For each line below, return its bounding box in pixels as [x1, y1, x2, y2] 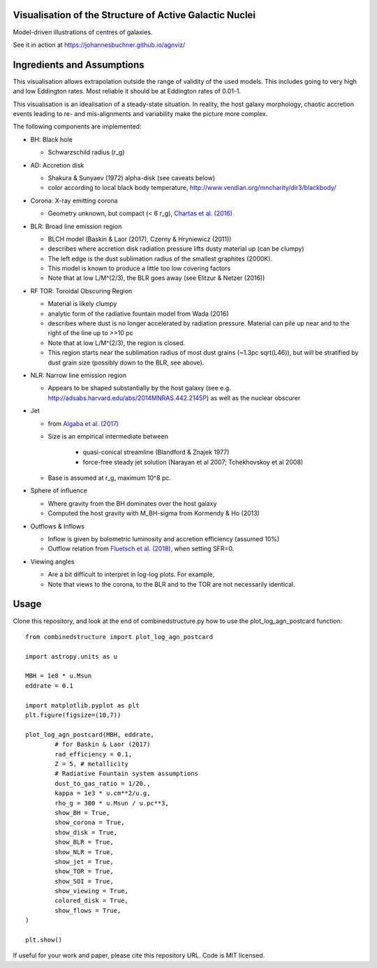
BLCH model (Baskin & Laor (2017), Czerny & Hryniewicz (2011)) [47, 235, 232, 243]
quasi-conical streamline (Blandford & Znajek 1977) [82, 448, 230, 457]
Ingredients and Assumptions [13, 59, 145, 71]
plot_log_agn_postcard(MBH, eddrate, [25, 731, 155, 738]
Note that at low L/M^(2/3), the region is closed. [47, 339, 186, 347]
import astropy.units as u [25, 652, 118, 660]
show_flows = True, [54, 907, 121, 914]
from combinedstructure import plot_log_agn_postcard [25, 633, 213, 640]
